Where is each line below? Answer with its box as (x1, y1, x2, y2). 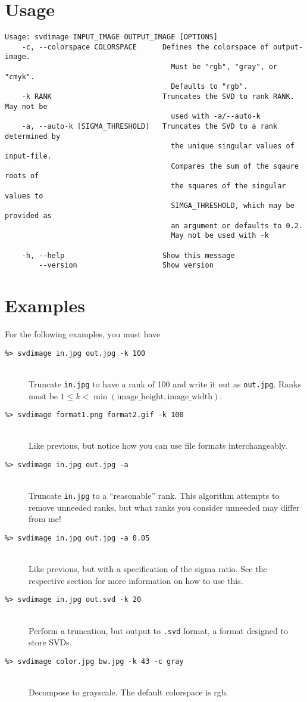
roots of (5, 172, 39, 181)
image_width (167, 392, 212, 401)
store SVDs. (29, 636, 72, 648)
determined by (5, 132, 61, 141)
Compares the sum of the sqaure (171, 161, 299, 170)
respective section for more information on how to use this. (29, 574, 243, 586)
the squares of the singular (171, 181, 286, 190)
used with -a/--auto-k (171, 112, 261, 121)
